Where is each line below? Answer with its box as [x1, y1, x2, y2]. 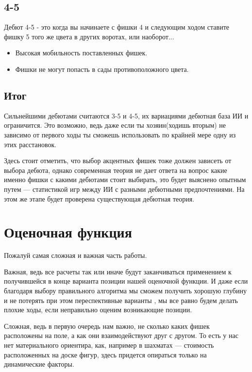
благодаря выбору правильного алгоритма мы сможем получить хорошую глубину [4, 286, 247, 296]
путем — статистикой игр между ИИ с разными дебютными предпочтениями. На [4, 184, 245, 194]
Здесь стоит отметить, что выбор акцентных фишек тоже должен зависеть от [4, 155, 232, 166]
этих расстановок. [4, 139, 57, 149]
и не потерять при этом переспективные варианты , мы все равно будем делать [4, 295, 238, 305]
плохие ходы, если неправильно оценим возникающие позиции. [4, 304, 192, 315]
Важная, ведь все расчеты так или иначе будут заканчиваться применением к [4, 266, 232, 276]
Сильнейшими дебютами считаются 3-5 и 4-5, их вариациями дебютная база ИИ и [4, 110, 249, 120]
